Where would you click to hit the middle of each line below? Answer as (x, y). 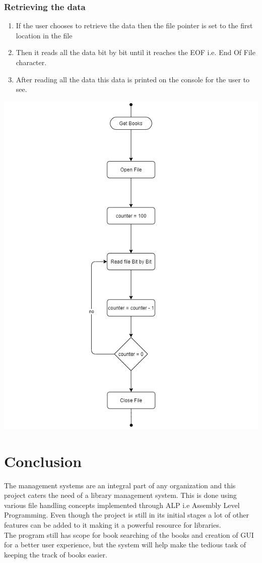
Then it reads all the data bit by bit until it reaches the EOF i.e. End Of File (136, 52)
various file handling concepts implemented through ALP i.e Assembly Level (122, 505)
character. (31, 62)
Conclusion (43, 461)
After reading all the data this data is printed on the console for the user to (133, 79)
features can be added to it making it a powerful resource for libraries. (113, 525)
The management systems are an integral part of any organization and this (120, 485)
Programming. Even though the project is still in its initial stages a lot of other (126, 515)
